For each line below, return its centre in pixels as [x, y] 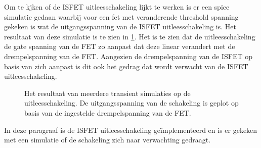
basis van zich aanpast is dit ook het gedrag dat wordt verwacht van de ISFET [126, 66]
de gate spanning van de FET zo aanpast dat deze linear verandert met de [120, 46]
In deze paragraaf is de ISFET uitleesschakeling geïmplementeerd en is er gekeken [131, 130]
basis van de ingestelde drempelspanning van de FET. [108, 112]
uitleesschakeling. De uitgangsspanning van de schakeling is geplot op [132, 103]
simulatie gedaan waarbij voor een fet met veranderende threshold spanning [121, 16]
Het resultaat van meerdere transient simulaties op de [107, 93]
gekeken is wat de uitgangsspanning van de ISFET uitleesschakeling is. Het [120, 27]
